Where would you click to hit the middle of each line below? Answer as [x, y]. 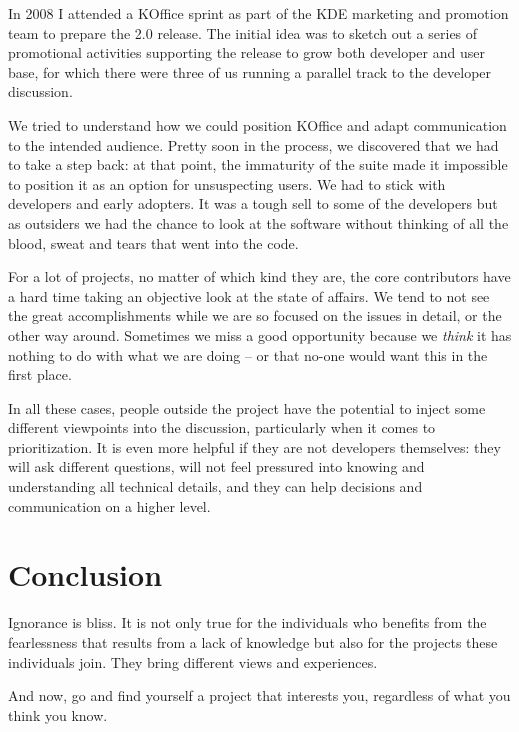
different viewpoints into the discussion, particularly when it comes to [222, 427]
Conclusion [85, 574]
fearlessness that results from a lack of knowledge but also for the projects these [253, 641]
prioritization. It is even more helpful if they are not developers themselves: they [254, 446]
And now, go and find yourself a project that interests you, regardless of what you [259, 695]
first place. [40, 374]
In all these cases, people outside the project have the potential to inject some [247, 407]
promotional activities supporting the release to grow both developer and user [246, 52]
